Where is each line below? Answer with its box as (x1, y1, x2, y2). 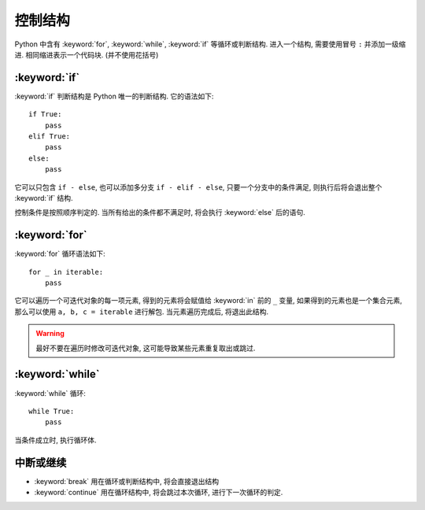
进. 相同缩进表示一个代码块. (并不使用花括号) (14, 50, 159, 59)
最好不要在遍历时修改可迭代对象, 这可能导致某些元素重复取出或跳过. (35, 343, 256, 353)
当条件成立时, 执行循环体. (14, 435, 98, 445)
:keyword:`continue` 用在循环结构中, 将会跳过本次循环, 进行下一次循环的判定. (34, 487, 283, 497)
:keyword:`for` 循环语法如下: (14, 249, 105, 259)
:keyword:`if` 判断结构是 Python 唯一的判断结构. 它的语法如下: (14, 91, 214, 101)
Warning (35, 329, 65, 338)
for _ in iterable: (28, 268, 104, 276)
